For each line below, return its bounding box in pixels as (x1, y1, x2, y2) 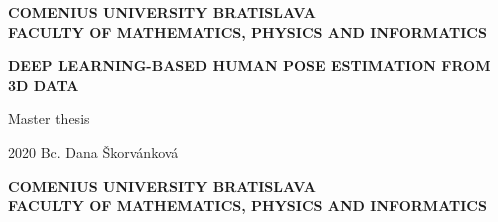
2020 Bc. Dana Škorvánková (8, 141, 179, 162)
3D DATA (8, 74, 79, 95)
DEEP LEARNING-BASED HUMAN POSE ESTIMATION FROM (8, 55, 491, 76)
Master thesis (8, 108, 90, 129)
